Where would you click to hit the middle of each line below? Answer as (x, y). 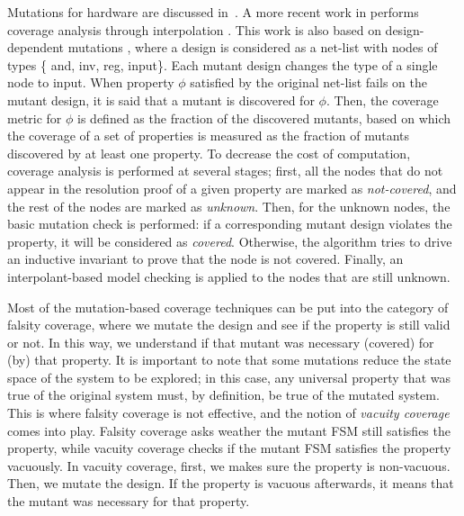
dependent (36, 47)
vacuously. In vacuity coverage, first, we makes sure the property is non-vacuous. (229, 465)
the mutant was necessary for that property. (129, 501)
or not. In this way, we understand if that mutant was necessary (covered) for (221, 342)
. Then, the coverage (382, 100)
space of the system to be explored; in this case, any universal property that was (229, 377)
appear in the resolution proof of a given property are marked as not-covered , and (232, 188)
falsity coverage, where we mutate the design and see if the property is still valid (229, 325)
